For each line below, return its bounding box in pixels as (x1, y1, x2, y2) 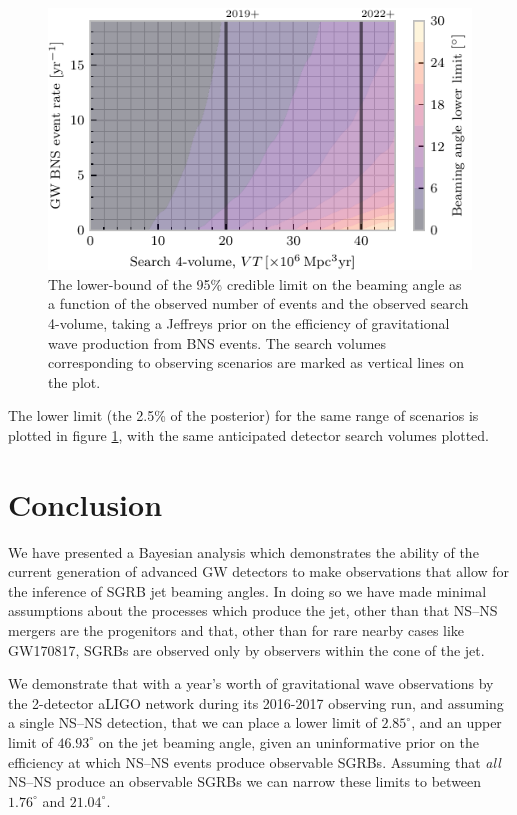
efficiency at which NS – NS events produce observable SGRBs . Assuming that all (8, 751, 501, 772)
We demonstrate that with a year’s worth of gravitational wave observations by (8, 673, 494, 694)
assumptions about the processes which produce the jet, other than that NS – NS (8, 600, 498, 621)
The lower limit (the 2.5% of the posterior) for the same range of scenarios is (8, 405, 479, 426)
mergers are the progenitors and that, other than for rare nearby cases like (8, 620, 465, 640)
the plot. (48, 371, 101, 392)
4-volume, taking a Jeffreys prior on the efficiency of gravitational (48, 312, 450, 333)
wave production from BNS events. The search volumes (48, 332, 387, 353)
